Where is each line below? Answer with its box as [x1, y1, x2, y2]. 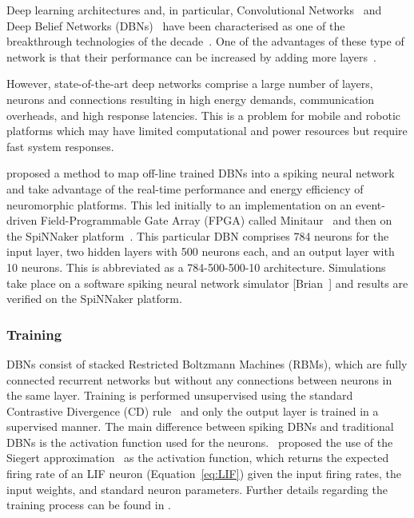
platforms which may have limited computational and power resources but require [6, 122, 408, 139]
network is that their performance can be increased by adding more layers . [6, 48, 376, 65]
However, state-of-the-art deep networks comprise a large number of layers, [6, 75, 373, 92]
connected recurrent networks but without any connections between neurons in [6, 371, 392, 388]
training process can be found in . [6, 496, 171, 513]
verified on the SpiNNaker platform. [6, 290, 182, 307]
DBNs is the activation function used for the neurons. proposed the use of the [6, 433, 393, 450]
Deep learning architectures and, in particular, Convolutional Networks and [6, 2, 382, 18]
